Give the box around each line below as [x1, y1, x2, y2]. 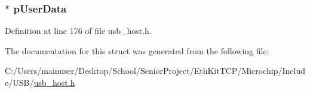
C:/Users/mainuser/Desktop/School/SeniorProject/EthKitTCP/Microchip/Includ [5, 64, 306, 77]
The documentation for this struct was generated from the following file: [5, 44, 269, 57]
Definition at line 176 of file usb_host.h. [5, 24, 152, 37]
